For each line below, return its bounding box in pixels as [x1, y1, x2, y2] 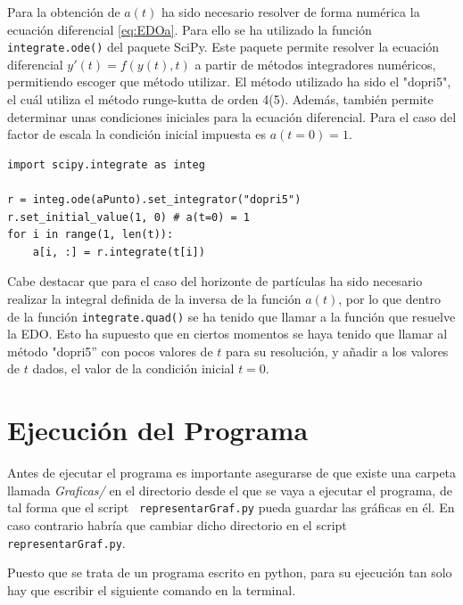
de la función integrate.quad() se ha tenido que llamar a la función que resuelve [7, 307, 456, 325]
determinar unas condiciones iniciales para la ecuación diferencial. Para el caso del [7, 107, 457, 126]
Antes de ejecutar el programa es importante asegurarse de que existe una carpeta [7, 463, 457, 482]
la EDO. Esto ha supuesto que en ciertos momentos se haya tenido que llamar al [7, 324, 448, 343]
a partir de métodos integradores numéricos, [194, 54, 436, 73]
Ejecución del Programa [7, 412, 309, 448]
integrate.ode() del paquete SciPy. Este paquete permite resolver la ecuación [7, 37, 440, 56]
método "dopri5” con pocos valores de [7, 341, 213, 360]
